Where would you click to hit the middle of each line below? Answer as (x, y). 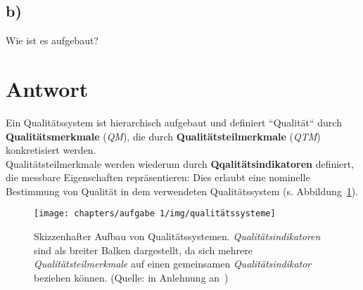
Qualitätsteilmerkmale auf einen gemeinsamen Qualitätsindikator (173, 264)
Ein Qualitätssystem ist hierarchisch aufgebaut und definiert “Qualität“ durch (174, 122)
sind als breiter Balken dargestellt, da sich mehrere (144, 250)
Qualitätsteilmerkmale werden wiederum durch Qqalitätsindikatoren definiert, (180, 163)
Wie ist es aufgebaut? (52, 40)
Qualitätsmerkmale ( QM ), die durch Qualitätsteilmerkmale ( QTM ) (163, 136)
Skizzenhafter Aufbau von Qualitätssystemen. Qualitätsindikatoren (177, 236)
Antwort (47, 88)
